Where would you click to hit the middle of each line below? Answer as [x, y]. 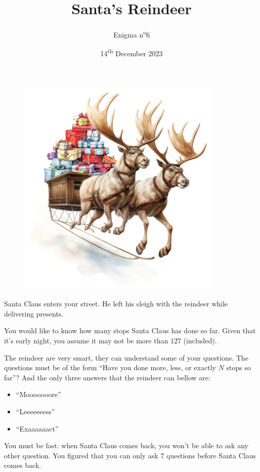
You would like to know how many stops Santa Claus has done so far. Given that [130, 330]
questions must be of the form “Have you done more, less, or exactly [110, 367]
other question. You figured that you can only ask [81, 455]
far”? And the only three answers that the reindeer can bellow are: [107, 377]
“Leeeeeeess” [35, 411]
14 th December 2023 [132, 53]
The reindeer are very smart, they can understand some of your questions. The [126, 357]
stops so [239, 367]
